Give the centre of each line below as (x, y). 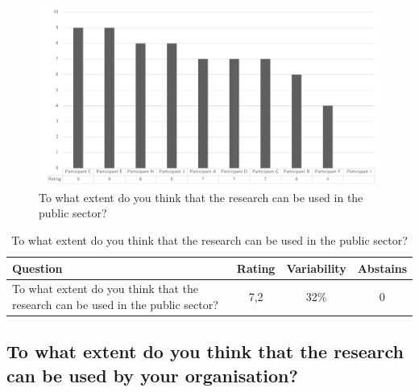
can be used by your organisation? (152, 375)
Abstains (382, 268)
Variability (316, 268)
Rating (256, 268)
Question (37, 268)
